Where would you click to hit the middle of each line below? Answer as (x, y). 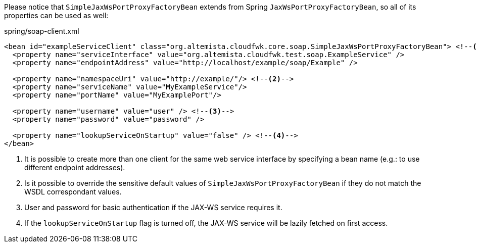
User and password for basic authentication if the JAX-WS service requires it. (153, 207)
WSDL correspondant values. (73, 192)
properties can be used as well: (56, 15)
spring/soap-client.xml (42, 31)
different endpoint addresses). (75, 167)
